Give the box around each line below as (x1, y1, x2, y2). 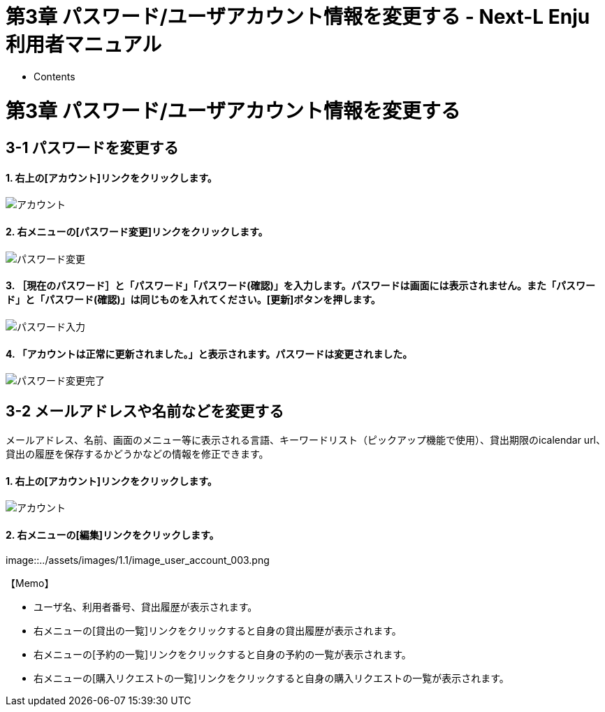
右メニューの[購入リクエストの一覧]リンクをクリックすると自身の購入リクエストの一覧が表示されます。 (34, 672, 509, 685)
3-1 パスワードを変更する (6, 139, 179, 157)
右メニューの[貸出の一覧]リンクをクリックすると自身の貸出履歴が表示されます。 (34, 625, 402, 637)
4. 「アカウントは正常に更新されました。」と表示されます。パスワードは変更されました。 (6, 347, 413, 360)
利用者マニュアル (6, 33, 162, 57)
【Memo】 (6, 577, 54, 590)
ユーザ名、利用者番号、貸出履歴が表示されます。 (34, 601, 258, 613)
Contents (34, 70, 75, 82)
